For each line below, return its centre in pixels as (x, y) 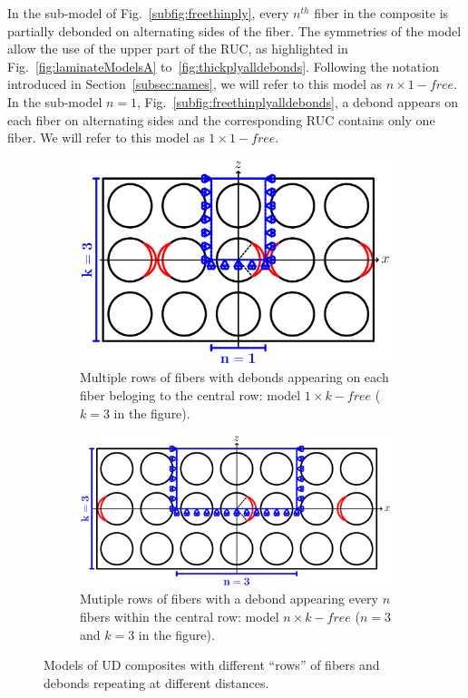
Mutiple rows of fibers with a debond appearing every (229, 599)
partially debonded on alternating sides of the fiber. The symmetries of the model (234, 30)
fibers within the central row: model (180, 617)
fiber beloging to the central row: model (190, 395)
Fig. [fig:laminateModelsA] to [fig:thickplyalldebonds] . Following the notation (223, 66)
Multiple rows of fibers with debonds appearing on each (234, 377)
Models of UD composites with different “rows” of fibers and (212, 665)
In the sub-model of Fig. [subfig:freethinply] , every (148, 13)
